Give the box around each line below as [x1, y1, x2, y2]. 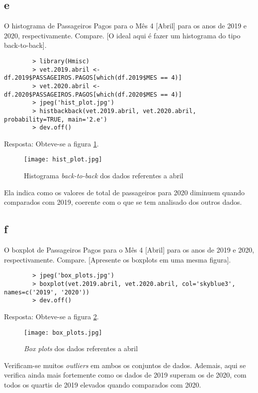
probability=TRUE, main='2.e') [4, 116, 107, 123]
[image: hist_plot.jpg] [24, 156, 102, 163]
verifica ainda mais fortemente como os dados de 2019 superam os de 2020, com [4, 370, 247, 380]
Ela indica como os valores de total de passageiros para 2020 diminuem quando [4, 187, 245, 197]
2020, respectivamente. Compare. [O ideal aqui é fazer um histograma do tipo [4, 30, 241, 40]
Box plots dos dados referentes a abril [24, 343, 138, 354]
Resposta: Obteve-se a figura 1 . [4, 138, 99, 148]
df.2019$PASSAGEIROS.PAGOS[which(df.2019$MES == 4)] [4, 74, 182, 82]
